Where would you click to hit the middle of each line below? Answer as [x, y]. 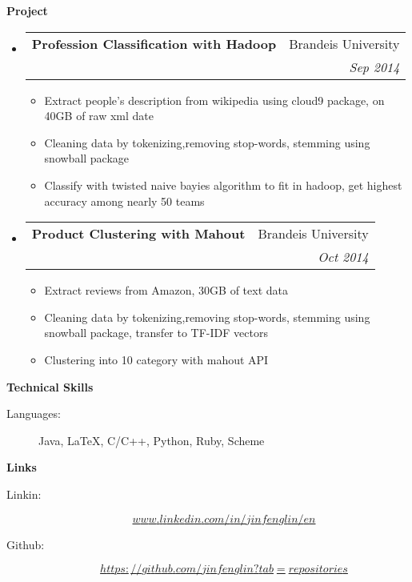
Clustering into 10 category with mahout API [156, 359]
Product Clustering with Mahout [138, 234]
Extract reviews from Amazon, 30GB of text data [166, 290]
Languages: [34, 413]
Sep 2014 [374, 66]
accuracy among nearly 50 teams [124, 201]
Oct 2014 [343, 257]
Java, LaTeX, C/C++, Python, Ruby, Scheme [152, 440]
